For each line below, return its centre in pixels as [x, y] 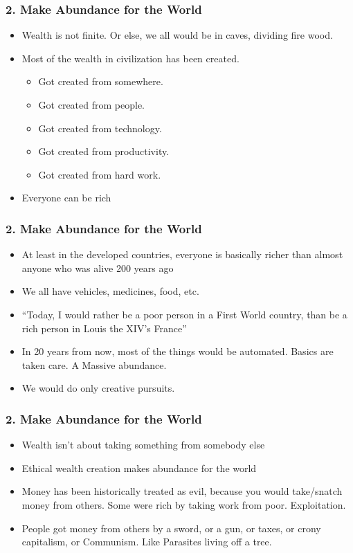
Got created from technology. [100, 128]
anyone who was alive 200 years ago [98, 268]
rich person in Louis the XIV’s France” [104, 328]
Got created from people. [91, 105]
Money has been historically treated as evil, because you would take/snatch [182, 491]
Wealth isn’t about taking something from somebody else [143, 445]
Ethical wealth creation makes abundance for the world [139, 468]
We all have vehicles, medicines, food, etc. [110, 291]
